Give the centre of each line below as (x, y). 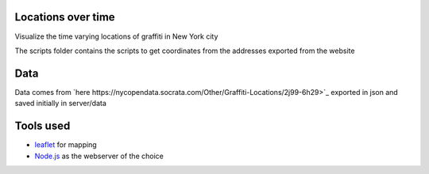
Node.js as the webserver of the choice (99, 156)
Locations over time (65, 17)
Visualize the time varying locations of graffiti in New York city (116, 36)
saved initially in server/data (61, 104)
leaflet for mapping (66, 145)
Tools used (43, 126)
